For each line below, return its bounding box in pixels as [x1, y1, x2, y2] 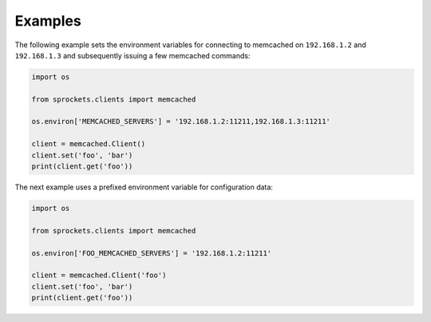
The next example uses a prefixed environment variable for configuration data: [14, 182, 273, 192]
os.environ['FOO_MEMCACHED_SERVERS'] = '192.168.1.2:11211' [31, 248, 272, 257]
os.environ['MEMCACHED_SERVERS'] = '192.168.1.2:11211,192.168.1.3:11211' [31, 117, 331, 126]
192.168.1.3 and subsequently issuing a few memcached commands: [14, 50, 251, 60]
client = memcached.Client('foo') [31, 271, 167, 280]
